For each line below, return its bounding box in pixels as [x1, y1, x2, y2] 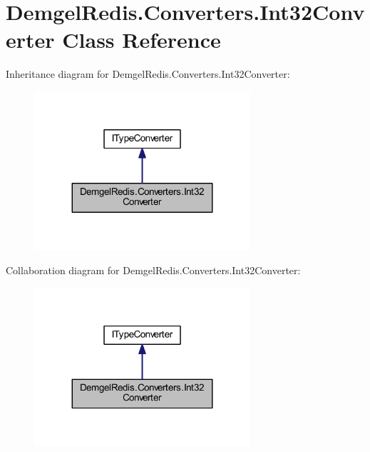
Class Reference [62, 25, 221, 54]
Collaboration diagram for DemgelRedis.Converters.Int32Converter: [6, 263, 301, 278]
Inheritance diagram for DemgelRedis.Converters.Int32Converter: [6, 66, 290, 81]
